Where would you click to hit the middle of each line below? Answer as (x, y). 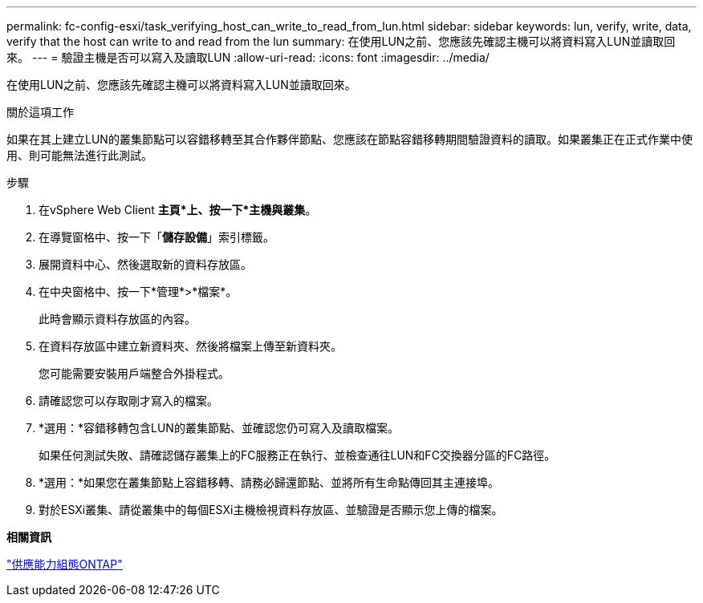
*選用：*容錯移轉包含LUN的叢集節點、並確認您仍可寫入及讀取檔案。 (219, 428)
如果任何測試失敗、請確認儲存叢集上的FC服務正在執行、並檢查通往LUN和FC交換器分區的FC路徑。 (297, 455)
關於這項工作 (40, 112)
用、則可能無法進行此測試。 (79, 155)
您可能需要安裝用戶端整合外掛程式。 (134, 373)
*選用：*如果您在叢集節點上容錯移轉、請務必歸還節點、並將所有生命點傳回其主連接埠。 (269, 482)
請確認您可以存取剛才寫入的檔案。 (128, 401)
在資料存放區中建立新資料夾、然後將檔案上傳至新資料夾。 (190, 346)
